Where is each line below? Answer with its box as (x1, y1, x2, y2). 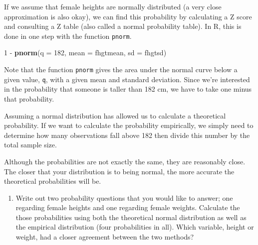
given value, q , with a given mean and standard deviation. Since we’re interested (4, 74, 250, 84)
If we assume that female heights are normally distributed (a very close (4, 1, 222, 11)
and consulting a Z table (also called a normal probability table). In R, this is (4, 21, 242, 31)
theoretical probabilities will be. (4, 176, 101, 186)
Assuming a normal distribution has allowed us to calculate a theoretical (4, 110, 226, 121)
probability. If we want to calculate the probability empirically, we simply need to (4, 120, 254, 130)
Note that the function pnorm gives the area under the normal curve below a (4, 64, 238, 75)
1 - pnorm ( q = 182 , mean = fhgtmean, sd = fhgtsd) (4, 47, 167, 58)
